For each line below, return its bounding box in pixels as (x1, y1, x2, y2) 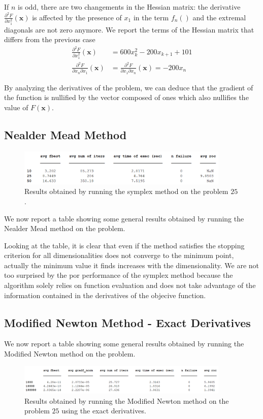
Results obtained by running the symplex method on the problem (24, 186, 228, 197)
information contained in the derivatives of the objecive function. (4, 289, 206, 300)
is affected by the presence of (32, 12, 122, 22)
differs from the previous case (4, 34, 95, 45)
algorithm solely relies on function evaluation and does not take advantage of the (4, 280, 256, 291)
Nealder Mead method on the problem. (4, 223, 125, 234)
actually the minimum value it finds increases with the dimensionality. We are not (4, 260, 259, 270)
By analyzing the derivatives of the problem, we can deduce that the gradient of (4, 82, 253, 92)
